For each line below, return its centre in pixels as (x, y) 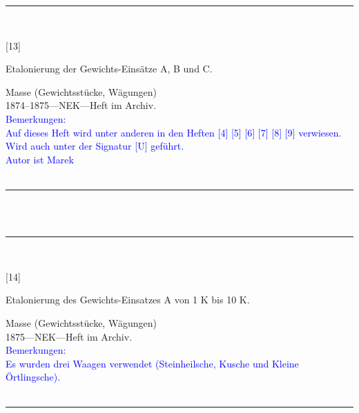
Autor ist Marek (40, 159)
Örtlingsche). (33, 377)
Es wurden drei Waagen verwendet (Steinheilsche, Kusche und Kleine (152, 363)
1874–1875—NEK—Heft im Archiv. (81, 105)
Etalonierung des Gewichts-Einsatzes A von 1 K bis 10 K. (128, 300)
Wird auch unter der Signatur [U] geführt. (95, 146)
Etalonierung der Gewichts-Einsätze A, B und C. (109, 69)
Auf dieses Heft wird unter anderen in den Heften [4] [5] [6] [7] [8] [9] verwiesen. (174, 132)
